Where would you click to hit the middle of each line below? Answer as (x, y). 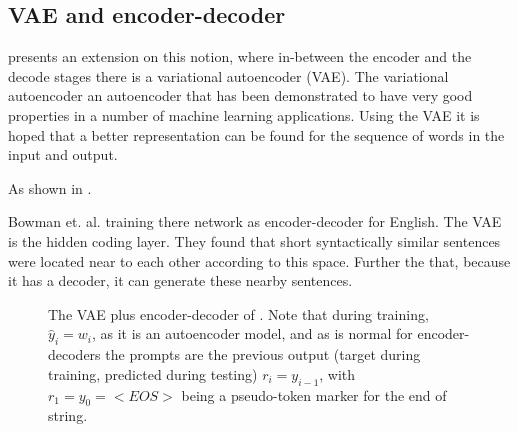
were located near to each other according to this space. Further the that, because (259, 260)
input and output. (63, 154)
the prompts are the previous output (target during (263, 354)
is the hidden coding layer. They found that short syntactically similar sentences (254, 240)
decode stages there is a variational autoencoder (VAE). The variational (228, 75)
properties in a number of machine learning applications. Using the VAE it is (244, 114)
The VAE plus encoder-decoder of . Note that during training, (238, 313)
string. (68, 415)
